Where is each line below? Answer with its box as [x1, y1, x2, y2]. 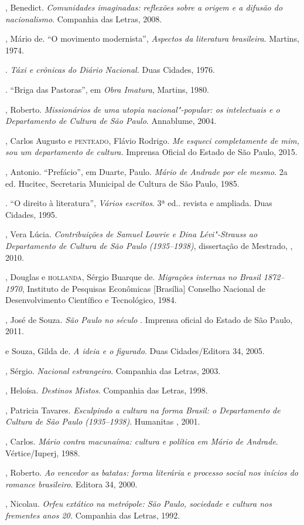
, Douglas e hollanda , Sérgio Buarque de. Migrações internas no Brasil [5, 271, 261, 283]
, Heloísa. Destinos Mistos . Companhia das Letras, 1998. [5, 384, 208, 396]
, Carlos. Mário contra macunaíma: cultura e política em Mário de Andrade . [5, 435, 278, 447]
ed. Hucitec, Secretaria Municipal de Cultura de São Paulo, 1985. [5, 177, 240, 189]
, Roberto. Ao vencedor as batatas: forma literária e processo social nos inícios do [5, 466, 298, 479]
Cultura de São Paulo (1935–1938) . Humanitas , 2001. [5, 415, 200, 428]
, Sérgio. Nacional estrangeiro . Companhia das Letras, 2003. [5, 364, 221, 376]
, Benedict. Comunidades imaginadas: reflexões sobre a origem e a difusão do [5, 1, 283, 13]
